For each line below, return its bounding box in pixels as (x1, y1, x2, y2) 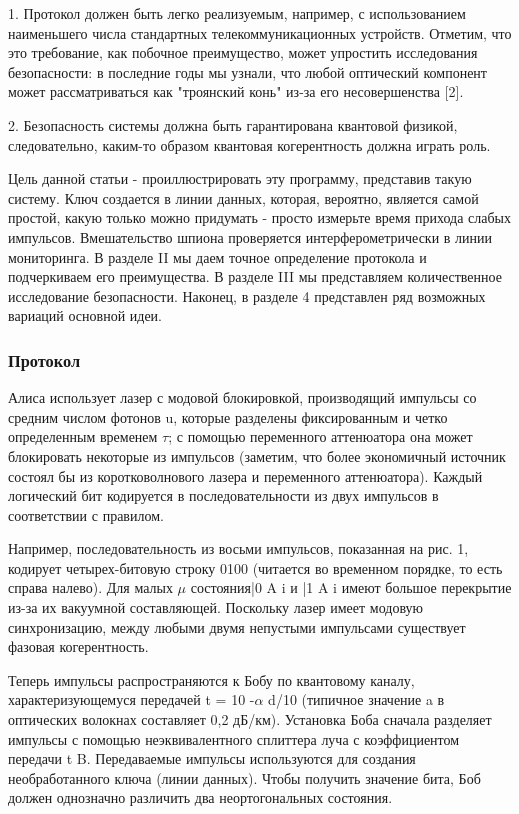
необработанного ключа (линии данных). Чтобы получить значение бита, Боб (8, 767, 481, 788)
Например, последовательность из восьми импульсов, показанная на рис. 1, (8, 538, 469, 559)
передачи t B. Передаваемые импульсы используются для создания (8, 748, 416, 769)
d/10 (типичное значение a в (268, 689, 445, 710)
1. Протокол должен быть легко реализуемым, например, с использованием (8, 3, 466, 23)
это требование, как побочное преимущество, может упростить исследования (8, 42, 478, 63)
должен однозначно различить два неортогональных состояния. (8, 787, 393, 808)
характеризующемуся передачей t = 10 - (8, 689, 255, 710)
